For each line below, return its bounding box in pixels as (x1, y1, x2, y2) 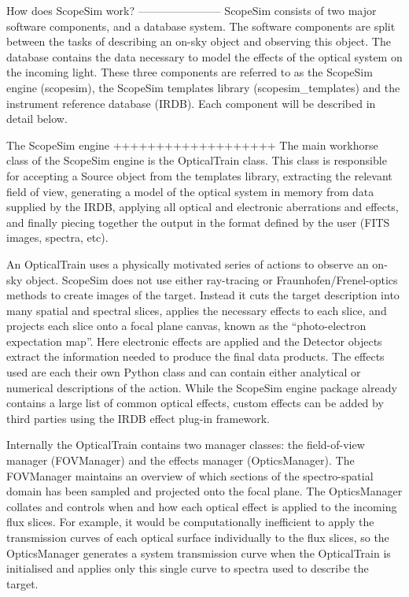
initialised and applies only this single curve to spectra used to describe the (6, 560, 369, 577)
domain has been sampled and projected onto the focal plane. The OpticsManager (6, 483, 403, 499)
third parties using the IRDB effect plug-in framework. (6, 410, 270, 426)
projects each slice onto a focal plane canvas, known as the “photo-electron (6, 317, 367, 334)
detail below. (6, 110, 68, 127)
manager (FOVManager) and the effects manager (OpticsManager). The (6, 452, 355, 469)
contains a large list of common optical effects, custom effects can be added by (6, 395, 384, 411)
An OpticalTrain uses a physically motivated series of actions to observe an (6, 255, 369, 272)
